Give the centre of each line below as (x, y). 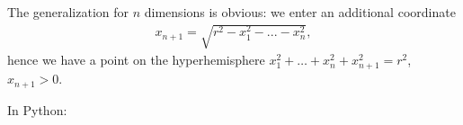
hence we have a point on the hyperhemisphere (136, 60)
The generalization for (68, 12)
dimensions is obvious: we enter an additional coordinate (300, 12)
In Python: (37, 109)
